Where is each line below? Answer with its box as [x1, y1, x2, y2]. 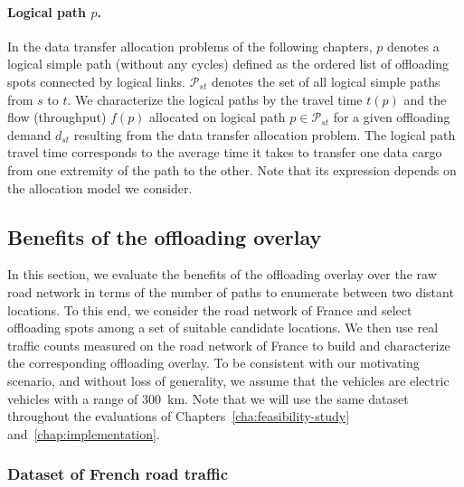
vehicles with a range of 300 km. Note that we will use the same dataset [7, 389, 409, 407]
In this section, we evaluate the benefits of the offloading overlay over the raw [7, 265, 437, 284]
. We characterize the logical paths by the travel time [67, 89, 363, 108]
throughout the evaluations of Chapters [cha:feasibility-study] [7, 407, 350, 426]
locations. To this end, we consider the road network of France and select [7, 300, 412, 319]
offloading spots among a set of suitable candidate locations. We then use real [7, 318, 439, 337]
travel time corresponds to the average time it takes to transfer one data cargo [7, 143, 442, 162]
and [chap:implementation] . [7, 424, 160, 443]
